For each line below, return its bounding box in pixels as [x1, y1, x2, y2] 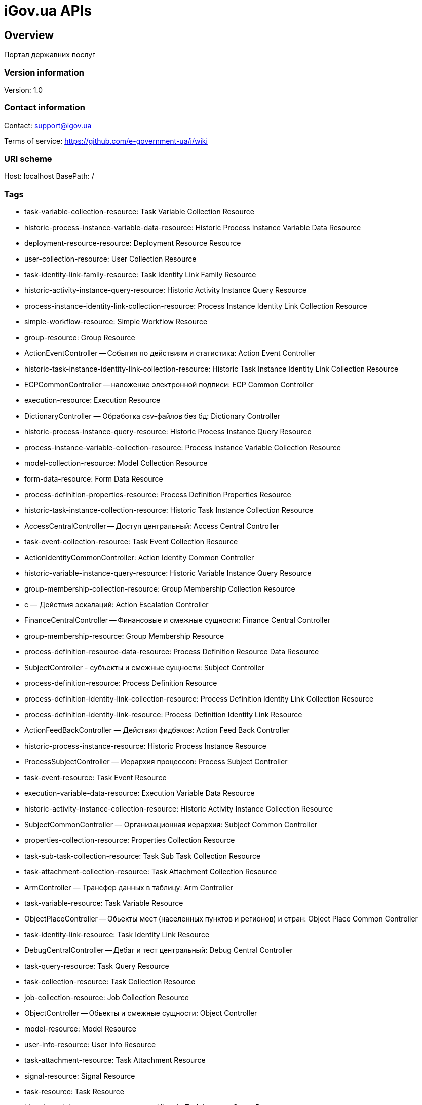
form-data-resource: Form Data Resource [24, 474, 163, 484]
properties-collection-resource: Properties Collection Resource [24, 836, 235, 845]
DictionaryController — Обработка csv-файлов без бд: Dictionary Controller [24, 412, 280, 421]
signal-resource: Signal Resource [24, 1072, 135, 1081]
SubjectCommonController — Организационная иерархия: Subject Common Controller [24, 820, 318, 829]
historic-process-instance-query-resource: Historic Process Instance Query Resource [24, 427, 312, 436]
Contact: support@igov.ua [4, 121, 92, 130]
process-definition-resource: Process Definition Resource [24, 679, 217, 688]
